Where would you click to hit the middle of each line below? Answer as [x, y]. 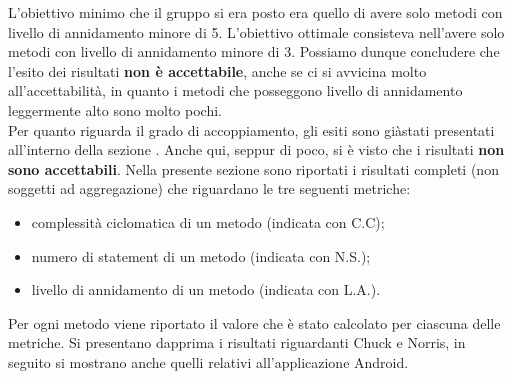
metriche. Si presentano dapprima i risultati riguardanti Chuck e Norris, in [237, 342]
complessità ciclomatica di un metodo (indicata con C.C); [208, 221]
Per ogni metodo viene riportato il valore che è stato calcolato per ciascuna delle [254, 322]
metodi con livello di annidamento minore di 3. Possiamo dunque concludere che [254, 51]
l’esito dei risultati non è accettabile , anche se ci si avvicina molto [217, 70]
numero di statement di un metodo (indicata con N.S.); [201, 255]
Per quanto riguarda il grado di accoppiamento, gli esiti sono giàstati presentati [251, 129]
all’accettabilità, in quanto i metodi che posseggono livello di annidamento [235, 90]
